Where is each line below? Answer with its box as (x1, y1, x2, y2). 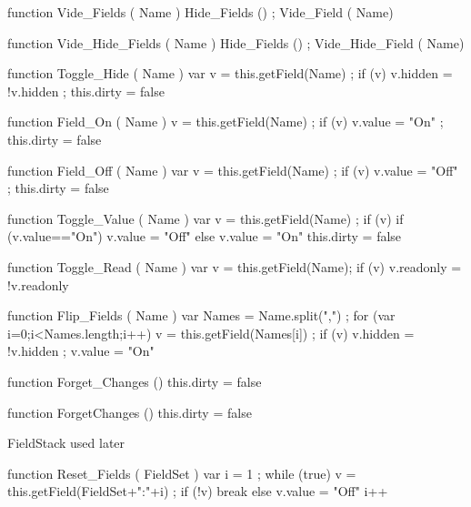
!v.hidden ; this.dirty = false (7, 81, 165, 100)
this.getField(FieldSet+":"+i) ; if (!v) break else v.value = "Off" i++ (7, 482, 388, 501)
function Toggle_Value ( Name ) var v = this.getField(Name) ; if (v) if (7, 208, 404, 228)
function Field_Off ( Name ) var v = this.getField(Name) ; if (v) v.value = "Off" (7, 160, 458, 179)
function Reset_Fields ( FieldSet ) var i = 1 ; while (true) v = (7, 463, 356, 482)
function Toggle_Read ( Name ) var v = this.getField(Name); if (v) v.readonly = (7, 257, 462, 276)
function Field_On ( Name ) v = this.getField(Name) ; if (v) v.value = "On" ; (7, 112, 444, 131)
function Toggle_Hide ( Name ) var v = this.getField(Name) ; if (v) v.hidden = (7, 64, 453, 83)
